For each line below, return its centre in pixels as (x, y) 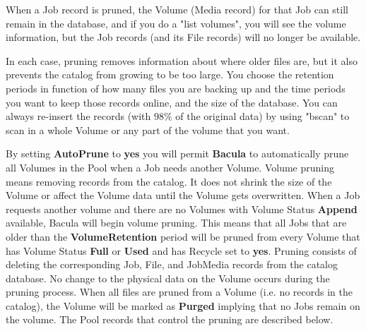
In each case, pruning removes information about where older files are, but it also (182, 60)
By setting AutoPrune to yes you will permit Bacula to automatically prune (177, 154)
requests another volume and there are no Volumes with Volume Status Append (182, 209)
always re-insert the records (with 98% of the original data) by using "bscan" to (178, 116)
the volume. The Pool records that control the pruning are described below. (170, 319)
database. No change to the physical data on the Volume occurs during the (168, 278)
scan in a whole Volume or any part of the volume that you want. (148, 130)
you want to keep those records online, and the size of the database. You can (172, 102)
